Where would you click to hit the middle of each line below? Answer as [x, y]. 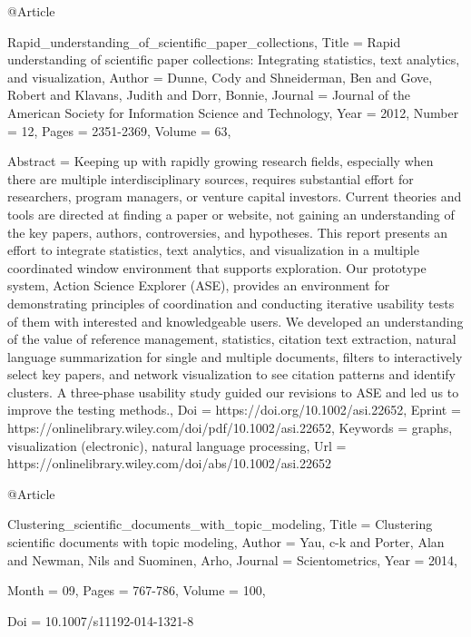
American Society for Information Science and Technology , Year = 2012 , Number [233, 112]
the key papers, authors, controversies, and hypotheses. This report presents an [228, 232]
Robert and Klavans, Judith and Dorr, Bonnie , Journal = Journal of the [209, 95]
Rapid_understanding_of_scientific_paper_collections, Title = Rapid [204, 41]
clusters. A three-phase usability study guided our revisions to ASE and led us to [233, 392]
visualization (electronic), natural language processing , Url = [177, 445]
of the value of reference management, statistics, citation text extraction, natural [232, 339]
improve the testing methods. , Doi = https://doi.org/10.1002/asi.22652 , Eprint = [234, 410]
